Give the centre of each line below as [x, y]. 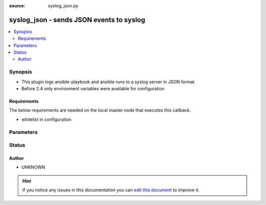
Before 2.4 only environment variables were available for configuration [93, 88]
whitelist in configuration [46, 119]
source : [17, 6]
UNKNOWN [33, 167]
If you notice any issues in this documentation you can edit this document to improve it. [111, 190]
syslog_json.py [63, 6]
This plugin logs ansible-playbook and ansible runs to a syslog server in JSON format [108, 82]
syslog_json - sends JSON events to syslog [77, 20]
